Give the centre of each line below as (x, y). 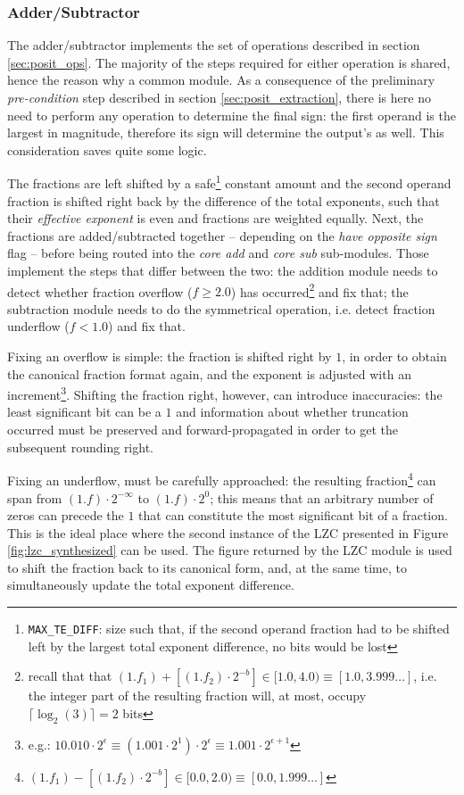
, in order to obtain (394, 356)
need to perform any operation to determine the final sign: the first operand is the (232, 115)
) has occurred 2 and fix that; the (319, 290)
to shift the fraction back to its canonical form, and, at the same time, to (207, 567)
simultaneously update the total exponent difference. (151, 585)
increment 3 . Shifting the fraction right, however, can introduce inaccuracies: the (225, 393)
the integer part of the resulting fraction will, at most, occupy (197, 696)
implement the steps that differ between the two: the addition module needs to (223, 270)
